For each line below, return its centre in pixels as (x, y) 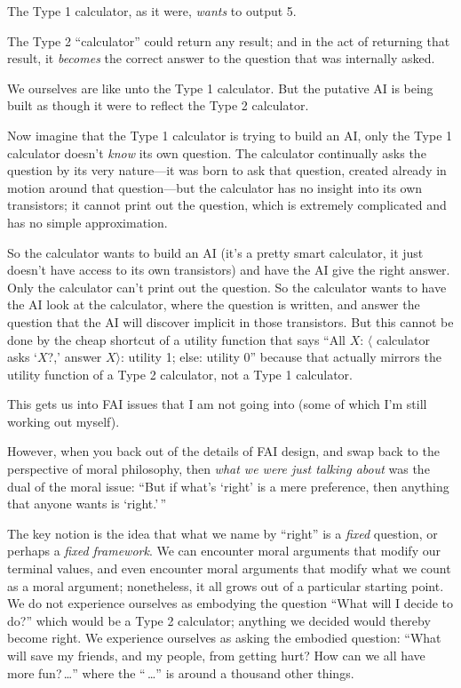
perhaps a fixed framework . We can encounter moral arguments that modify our (224, 551)
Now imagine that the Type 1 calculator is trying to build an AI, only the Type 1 (230, 135)
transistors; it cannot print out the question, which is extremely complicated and (227, 205)
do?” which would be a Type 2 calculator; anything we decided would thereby (219, 620)
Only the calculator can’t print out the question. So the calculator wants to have (227, 287)
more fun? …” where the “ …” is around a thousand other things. (181, 672)
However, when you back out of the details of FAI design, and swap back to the (223, 451)
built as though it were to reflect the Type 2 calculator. (158, 105)
